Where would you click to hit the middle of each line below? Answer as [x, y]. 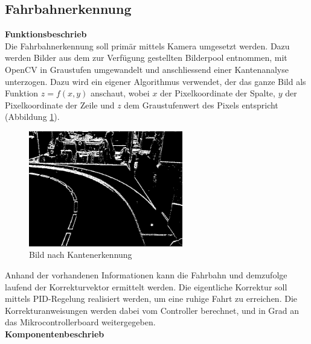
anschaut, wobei [120, 93]
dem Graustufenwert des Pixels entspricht [201, 105]
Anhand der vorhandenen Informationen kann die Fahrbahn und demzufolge [146, 274]
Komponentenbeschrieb [55, 333]
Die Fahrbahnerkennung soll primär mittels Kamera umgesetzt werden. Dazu [147, 45]
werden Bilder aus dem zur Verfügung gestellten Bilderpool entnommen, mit [146, 58]
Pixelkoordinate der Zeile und [60, 105]
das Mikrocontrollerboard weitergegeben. [80, 322]
